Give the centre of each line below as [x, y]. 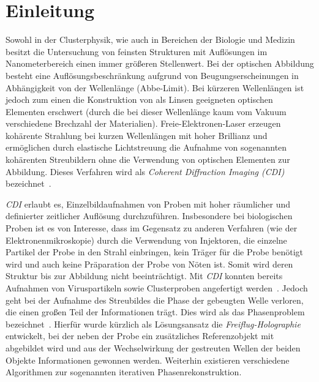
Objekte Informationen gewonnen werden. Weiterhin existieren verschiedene [148, 360]
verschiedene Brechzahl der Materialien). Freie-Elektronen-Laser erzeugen [143, 123]
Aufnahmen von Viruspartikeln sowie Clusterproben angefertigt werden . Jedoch [157, 288]
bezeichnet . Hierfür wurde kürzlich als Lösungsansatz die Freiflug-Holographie [153, 324]
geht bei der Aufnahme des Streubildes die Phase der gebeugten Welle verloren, [155, 300]
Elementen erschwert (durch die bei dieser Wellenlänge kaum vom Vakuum [146, 111]
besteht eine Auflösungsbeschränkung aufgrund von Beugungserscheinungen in [152, 75]
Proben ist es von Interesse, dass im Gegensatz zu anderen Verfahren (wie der [152, 228]
